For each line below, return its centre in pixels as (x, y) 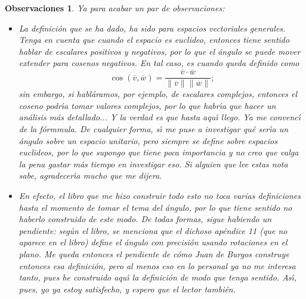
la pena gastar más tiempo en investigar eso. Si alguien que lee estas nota (153, 163)
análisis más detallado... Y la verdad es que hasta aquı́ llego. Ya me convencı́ (160, 117)
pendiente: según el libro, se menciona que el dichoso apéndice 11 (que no (153, 230)
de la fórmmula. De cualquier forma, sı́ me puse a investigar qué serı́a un (154, 129)
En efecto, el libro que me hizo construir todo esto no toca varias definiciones (160, 195)
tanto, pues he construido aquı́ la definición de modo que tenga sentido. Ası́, (158, 277)
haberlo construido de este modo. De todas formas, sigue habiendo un (145, 219)
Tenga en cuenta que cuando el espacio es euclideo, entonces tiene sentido (154, 40)
